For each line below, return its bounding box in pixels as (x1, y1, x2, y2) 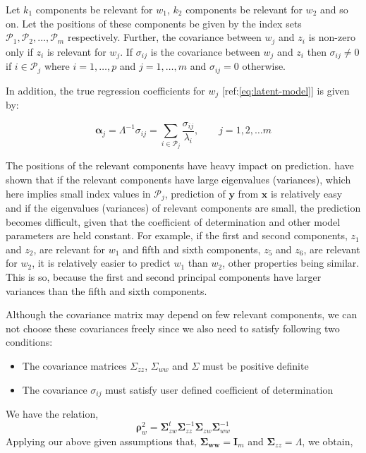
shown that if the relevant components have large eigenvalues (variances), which (6, 172, 351, 187)
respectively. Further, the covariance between (67, 30, 262, 44)
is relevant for (47, 44, 106, 59)
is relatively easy (270, 186, 343, 200)
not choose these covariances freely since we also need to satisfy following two (6, 320, 340, 335)
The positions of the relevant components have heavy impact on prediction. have (6, 158, 354, 173)
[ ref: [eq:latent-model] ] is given (221, 83, 350, 97)
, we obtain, (302, 433, 353, 448)
